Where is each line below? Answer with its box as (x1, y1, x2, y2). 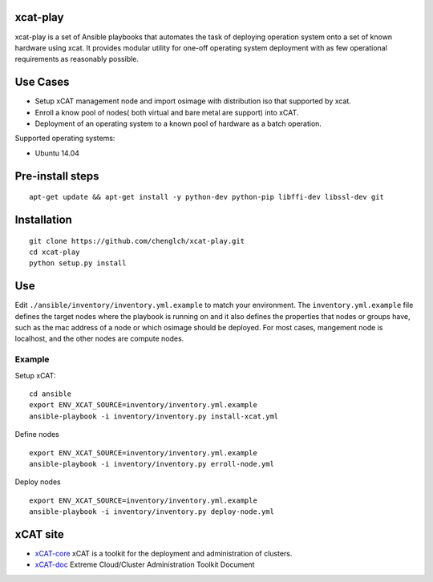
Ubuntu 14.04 (34, 148, 80, 158)
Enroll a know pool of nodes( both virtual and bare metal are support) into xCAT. (34, 107, 299, 117)
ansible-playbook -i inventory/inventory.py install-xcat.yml (29, 411, 279, 421)
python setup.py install (29, 259, 127, 268)
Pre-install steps (14, 169, 99, 183)
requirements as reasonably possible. (14, 55, 140, 64)
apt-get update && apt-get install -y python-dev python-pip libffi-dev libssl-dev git (29, 192, 385, 202)
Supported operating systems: (14, 133, 115, 143)
